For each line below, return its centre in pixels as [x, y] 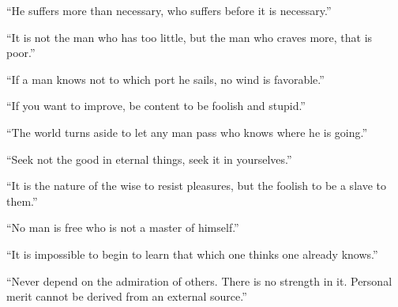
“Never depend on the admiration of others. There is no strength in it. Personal [199, 280]
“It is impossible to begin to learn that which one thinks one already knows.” [192, 254]
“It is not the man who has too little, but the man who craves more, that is [190, 37]
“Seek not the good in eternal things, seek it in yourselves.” [149, 159]
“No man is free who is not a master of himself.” [123, 227]
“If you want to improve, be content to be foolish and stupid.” [156, 106]
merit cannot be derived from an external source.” [127, 296]
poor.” [21, 53]
